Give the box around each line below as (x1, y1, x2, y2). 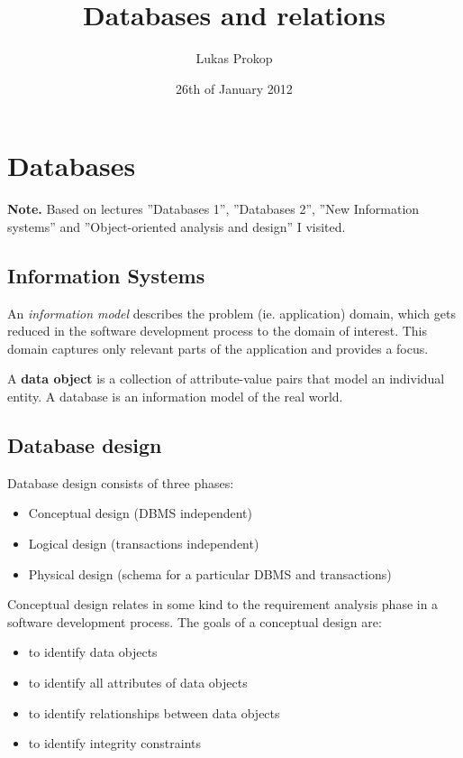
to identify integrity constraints (28, 734, 201, 753)
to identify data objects (28, 642, 158, 661)
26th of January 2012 (176, 79, 293, 97)
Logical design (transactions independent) (28, 534, 259, 552)
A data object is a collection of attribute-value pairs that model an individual (7, 369, 445, 388)
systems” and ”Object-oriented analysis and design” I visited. (7, 217, 346, 236)
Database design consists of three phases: (7, 473, 234, 492)
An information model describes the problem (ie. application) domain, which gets (7, 303, 456, 322)
